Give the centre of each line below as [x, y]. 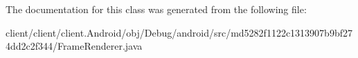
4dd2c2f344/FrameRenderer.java [74, 46]
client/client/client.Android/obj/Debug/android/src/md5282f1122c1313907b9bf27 [179, 32]
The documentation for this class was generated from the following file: [156, 9]
